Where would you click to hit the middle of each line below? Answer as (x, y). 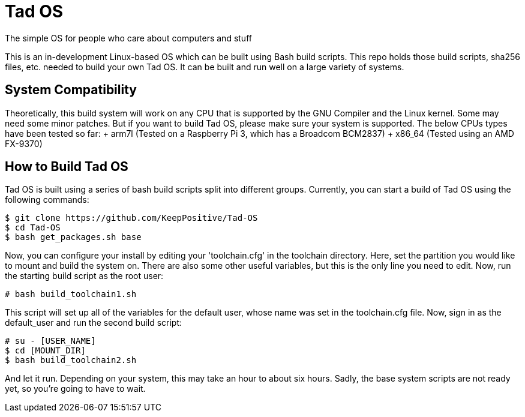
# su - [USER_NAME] (50, 341)
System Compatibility (71, 90)
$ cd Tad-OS (33, 228)
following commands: (47, 200)
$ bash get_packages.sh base (73, 237)
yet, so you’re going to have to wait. (75, 389)
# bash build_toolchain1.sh (71, 294)
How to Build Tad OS (67, 167)
